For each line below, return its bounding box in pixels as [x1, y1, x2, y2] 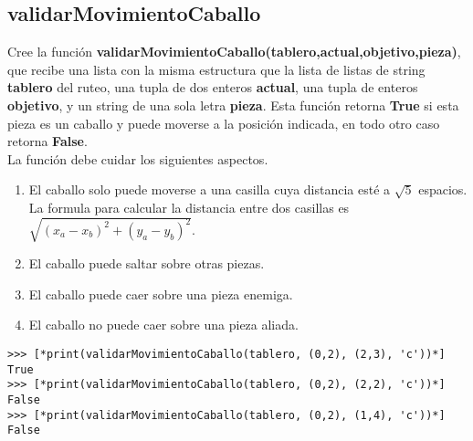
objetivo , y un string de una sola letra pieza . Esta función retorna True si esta [7, 95, 459, 114]
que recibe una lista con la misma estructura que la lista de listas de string [7, 59, 426, 79]
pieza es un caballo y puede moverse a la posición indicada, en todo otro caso [7, 113, 440, 132]
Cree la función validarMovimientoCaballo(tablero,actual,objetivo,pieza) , [7, 42, 461, 61]
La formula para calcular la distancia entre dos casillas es [28, 197, 350, 216]
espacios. [418, 180, 468, 199]
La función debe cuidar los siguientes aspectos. [7, 149, 268, 168]
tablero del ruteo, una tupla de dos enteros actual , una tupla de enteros [7, 78, 418, 97]
